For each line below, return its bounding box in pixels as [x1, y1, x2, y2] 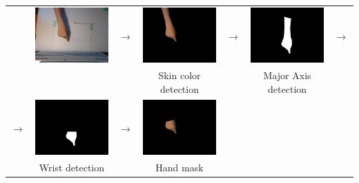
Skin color [158, 68, 201, 83]
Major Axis [263, 68, 311, 83]
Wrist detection [39, 160, 105, 175]
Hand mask [155, 160, 204, 175]
